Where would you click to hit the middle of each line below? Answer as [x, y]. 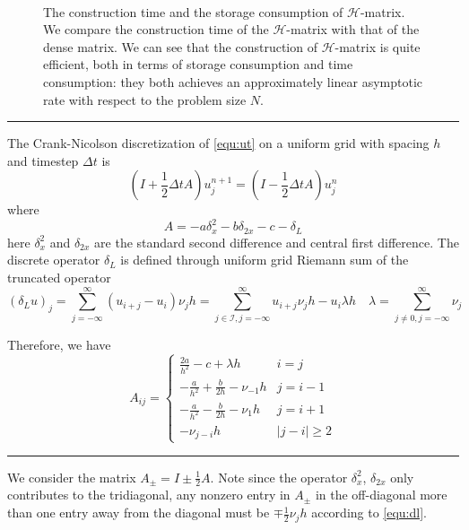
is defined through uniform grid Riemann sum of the [265, 260]
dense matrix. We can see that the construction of [180, 46]
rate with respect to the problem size [145, 99]
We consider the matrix [72, 477]
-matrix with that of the [353, 29]
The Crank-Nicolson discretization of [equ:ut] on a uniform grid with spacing [218, 143]
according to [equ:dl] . [369, 513]
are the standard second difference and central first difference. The [277, 242]
